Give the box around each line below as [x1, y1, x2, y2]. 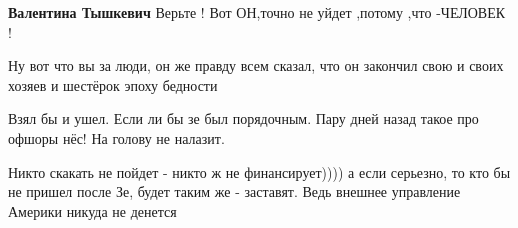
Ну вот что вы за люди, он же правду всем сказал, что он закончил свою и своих [8, 55, 504, 76]
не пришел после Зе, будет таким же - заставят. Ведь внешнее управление [8, 181, 461, 202]
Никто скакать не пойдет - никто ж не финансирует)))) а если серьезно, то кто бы [8, 161, 511, 182]
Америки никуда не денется [8, 200, 177, 221]
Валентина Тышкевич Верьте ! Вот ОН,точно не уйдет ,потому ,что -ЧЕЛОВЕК [8, 2, 506, 22]
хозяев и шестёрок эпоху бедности [8, 74, 218, 95]
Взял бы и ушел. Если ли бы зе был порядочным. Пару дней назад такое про [8, 108, 479, 129]
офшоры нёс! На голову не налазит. [8, 127, 225, 148]
